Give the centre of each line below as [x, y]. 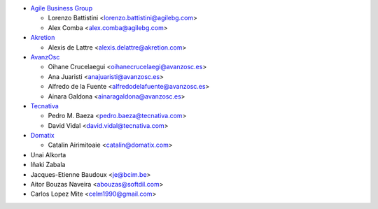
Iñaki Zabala [48, 165]
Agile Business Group [62, 8]
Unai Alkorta [48, 154]
